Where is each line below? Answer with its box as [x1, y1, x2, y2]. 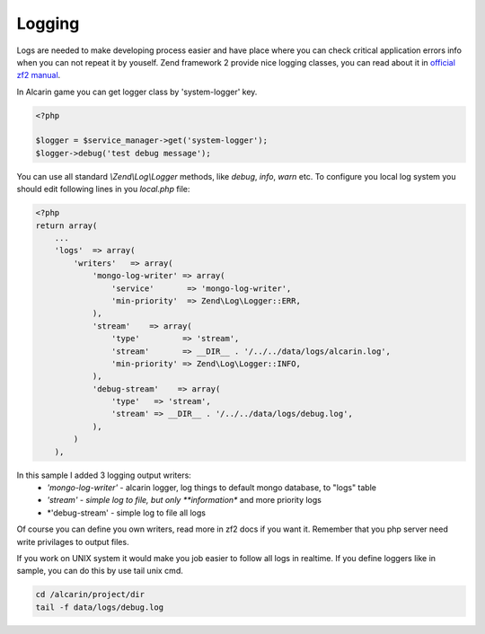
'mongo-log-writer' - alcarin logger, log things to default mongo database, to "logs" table [47, 482, 377, 493]
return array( [35, 220, 98, 231]
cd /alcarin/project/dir [35, 589, 145, 600]
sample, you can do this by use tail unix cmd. [16, 566, 183, 577]
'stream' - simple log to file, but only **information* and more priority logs [47, 495, 322, 506]
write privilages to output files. [16, 536, 129, 547]
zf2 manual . [16, 70, 61, 81]
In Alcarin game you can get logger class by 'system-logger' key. [16, 86, 258, 97]
